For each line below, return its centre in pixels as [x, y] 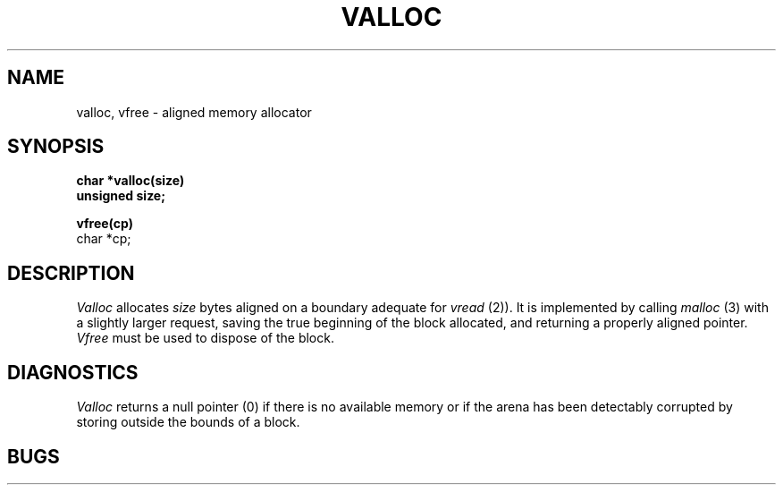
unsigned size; [121, 196]
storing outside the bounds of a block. [188, 422]
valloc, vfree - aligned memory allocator [194, 112]
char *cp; [104, 239]
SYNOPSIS [56, 147]
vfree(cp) [105, 224]
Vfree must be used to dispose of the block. [205, 338]
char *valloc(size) [130, 181]
